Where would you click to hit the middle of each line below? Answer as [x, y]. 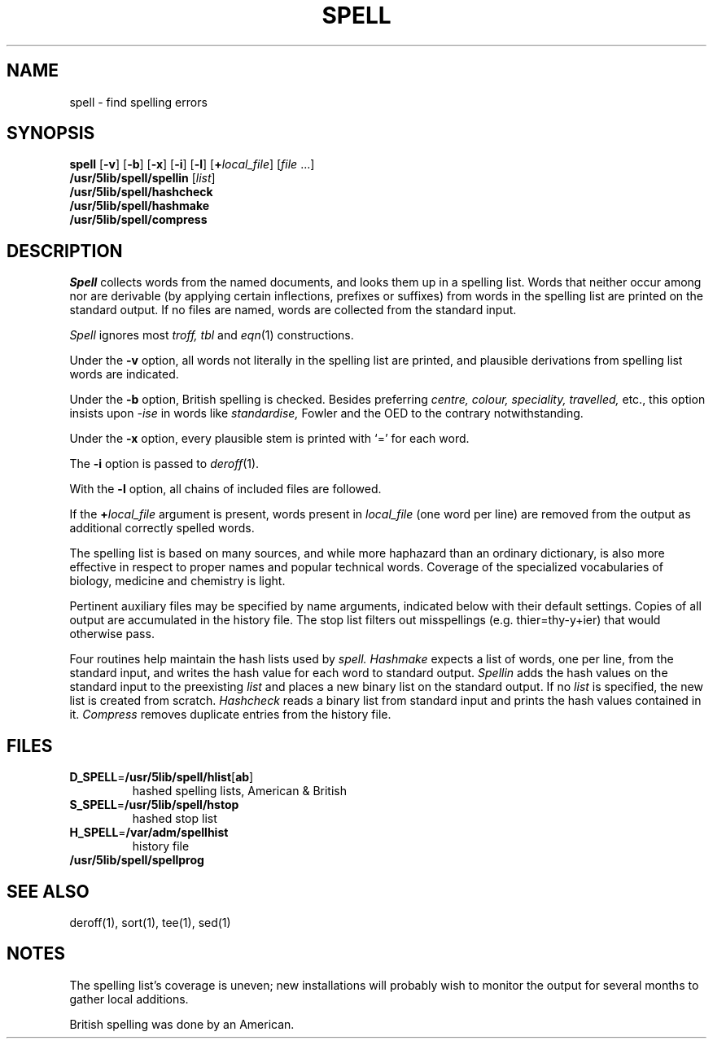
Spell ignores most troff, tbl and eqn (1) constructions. [212, 335]
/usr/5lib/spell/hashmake [140, 206]
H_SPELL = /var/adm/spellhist [149, 833]
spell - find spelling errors [138, 102]
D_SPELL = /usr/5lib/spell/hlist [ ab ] [162, 777]
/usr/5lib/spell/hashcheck [141, 192]
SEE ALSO [48, 891]
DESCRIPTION [65, 251]
